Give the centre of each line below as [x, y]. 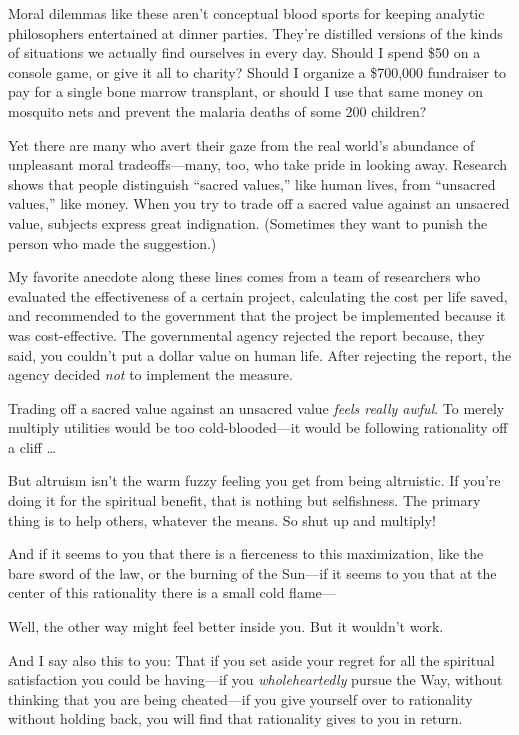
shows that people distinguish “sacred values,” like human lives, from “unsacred [252, 183]
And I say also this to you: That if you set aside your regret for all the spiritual [251, 659]
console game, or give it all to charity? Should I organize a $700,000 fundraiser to [257, 71]
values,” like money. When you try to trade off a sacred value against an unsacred [259, 203]
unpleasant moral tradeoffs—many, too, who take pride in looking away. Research [258, 164]
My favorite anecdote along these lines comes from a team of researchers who [244, 276]
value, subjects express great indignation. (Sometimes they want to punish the [248, 222]
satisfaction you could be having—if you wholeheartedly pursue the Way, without [255, 679]
